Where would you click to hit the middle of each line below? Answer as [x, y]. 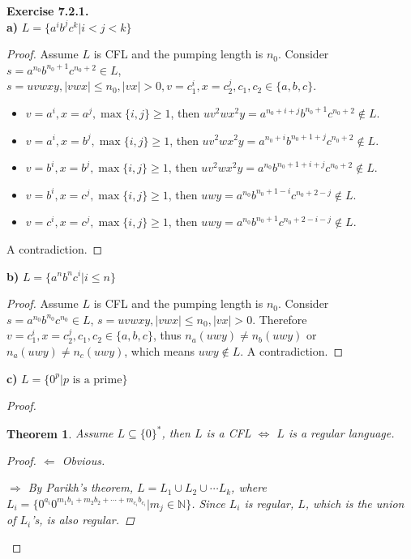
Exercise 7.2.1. [48, 11]
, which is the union [355, 503]
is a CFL [229, 433]
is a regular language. [341, 433]
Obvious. [83, 460]
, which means [160, 350]
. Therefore [280, 319]
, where [249, 487]
